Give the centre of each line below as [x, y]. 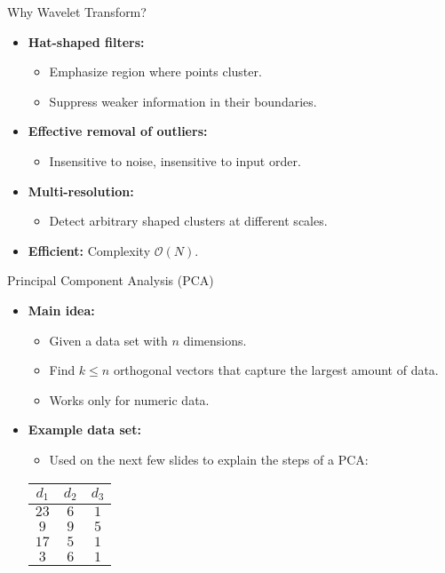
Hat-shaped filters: [86, 41]
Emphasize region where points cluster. [155, 72]
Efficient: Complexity [89, 250]
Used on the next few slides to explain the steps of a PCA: [209, 459]
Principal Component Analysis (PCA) [111, 280]
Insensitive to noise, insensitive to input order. [175, 160]
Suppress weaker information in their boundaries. [183, 101]
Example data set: [84, 430]
